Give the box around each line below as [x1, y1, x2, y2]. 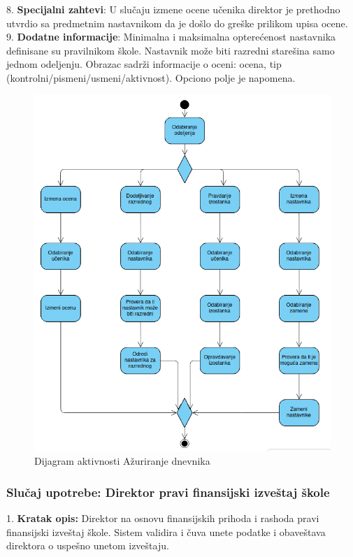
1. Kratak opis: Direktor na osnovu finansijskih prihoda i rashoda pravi [6, 511, 319, 526]
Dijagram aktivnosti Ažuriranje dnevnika [34, 454, 210, 468]
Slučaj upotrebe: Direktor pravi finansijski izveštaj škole [6, 483, 330, 500]
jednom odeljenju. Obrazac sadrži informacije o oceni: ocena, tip [6, 57, 282, 71]
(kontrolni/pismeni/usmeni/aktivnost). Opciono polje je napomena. [6, 70, 296, 85]
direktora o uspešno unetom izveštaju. [6, 538, 169, 553]
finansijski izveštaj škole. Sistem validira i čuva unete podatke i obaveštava [6, 524, 326, 539]
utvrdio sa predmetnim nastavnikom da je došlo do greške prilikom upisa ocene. [6, 15, 348, 30]
